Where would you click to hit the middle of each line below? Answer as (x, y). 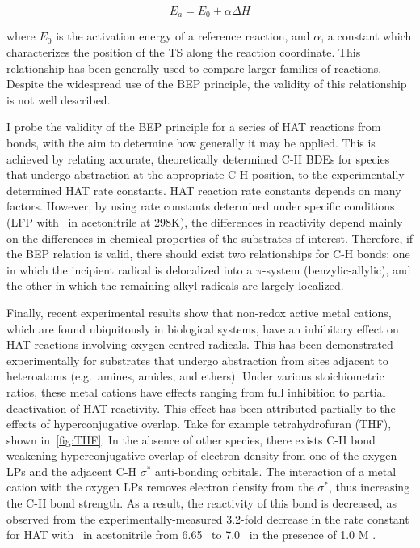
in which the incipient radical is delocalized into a (130, 269)
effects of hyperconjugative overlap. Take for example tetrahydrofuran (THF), (199, 424)
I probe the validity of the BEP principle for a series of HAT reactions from (194, 127)
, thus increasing (370, 487)
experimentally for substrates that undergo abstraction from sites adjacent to (197, 360)
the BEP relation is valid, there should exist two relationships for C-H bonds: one (208, 254)
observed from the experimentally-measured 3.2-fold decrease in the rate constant (208, 518)
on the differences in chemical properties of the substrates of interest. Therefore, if (210, 238)
